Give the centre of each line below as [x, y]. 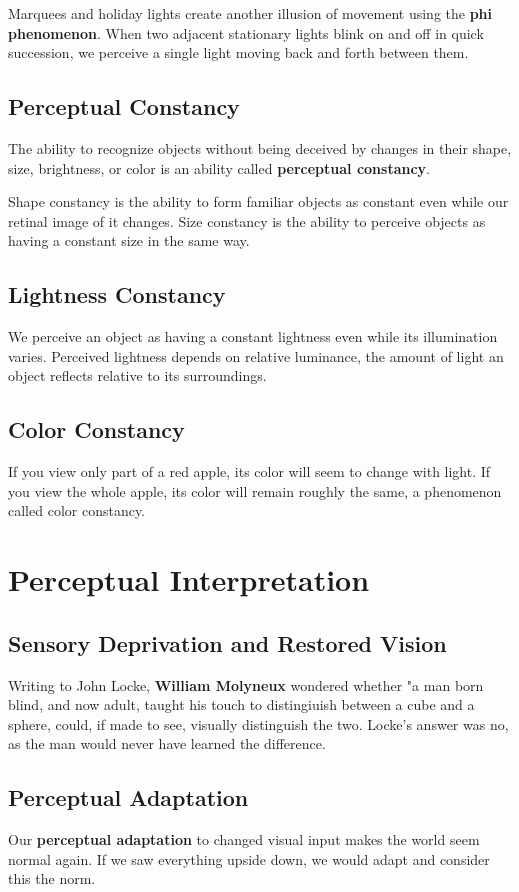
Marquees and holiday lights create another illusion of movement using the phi [250, 13]
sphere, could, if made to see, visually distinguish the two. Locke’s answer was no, [258, 723]
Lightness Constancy [117, 294]
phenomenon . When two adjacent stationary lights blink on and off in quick [246, 32]
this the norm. [52, 878]
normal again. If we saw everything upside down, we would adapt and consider [249, 858]
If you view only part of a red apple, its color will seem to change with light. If [249, 471]
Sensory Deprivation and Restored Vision [227, 642]
